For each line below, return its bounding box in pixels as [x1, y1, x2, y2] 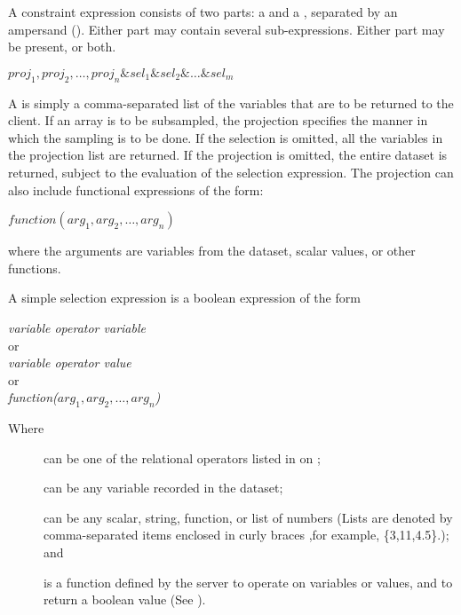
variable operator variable [8, 318, 146, 336]
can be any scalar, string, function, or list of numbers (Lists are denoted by [44, 508, 453, 526]
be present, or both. [8, 37, 116, 56]
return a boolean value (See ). [44, 590, 206, 609]
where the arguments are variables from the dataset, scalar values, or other [8, 241, 416, 260]
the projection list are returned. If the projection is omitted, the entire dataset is [8, 146, 448, 164]
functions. [8, 258, 61, 277]
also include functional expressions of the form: [8, 180, 264, 199]
